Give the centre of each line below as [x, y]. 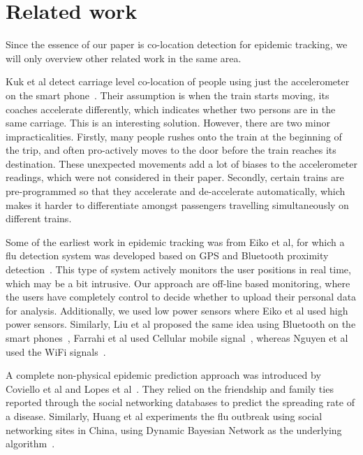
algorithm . [30, 443]
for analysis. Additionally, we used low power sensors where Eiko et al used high [177, 310]
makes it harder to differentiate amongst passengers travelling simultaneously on [177, 204]
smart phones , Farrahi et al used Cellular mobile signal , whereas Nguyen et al [177, 338]
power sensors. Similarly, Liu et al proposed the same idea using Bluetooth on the [181, 324]
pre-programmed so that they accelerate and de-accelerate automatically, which [176, 191]
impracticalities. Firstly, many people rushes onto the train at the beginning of [174, 136]
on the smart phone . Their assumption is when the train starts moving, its [168, 95]
